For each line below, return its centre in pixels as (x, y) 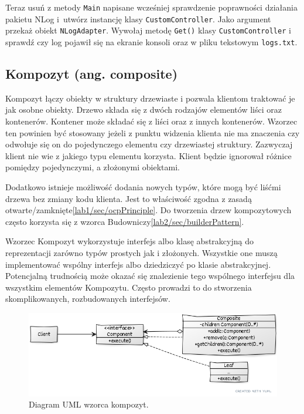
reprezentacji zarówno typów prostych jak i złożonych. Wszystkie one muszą (141, 252)
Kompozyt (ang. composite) (92, 74)
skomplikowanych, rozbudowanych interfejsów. (88, 299)
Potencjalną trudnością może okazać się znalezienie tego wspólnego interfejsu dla (150, 276)
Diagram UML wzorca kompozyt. (89, 404)
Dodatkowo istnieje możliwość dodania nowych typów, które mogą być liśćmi (143, 186)
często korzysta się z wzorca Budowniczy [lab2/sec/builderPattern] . (125, 221)
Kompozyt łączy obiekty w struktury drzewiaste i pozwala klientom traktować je (150, 98)
